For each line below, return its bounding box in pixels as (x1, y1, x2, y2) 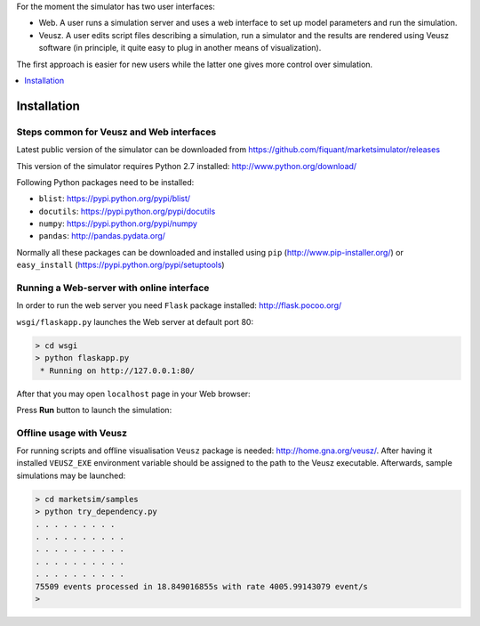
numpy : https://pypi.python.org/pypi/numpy (38, 218, 197, 229)
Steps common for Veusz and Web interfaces (16, 126, 217, 138)
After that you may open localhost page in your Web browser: (16, 388, 251, 399)
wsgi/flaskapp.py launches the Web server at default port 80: (16, 316, 253, 327)
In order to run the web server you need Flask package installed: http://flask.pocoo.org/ (16, 300, 342, 311)
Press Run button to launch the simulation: (16, 404, 172, 415)
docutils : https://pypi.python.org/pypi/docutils (38, 206, 216, 216)
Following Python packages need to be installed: (16, 176, 195, 187)
